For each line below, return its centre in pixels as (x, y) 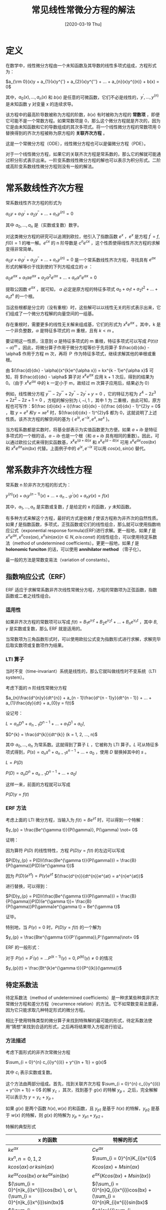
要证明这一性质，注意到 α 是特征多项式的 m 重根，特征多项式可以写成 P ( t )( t (82, 341)
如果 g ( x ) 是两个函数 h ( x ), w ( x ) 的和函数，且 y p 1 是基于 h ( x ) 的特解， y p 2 (78, 1109)
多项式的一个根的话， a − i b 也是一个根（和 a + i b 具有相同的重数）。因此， (80, 435)
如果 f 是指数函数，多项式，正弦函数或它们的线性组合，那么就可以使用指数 (81, 524)
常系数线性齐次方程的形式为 (34, 203)
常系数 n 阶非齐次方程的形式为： (38, 485)
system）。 (16, 677)
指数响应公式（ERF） (37, 577)
